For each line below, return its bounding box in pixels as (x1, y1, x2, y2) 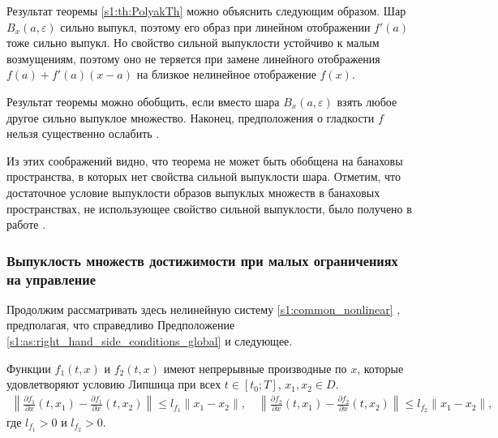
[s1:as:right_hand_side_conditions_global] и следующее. (6, 333, 293, 350)
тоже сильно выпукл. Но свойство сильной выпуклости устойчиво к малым (6, 34, 380, 51)
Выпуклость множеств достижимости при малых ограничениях (6, 250, 398, 270)
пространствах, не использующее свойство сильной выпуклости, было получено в (6, 200, 412, 217)
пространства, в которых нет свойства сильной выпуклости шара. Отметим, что (6, 168, 401, 185)
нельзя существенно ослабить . (6, 125, 160, 142)
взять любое (337, 92, 397, 109)
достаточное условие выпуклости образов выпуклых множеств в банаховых (6, 183, 380, 200)
